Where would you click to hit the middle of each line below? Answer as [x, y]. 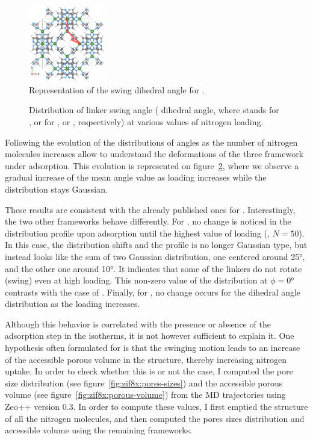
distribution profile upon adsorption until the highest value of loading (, [137, 233]
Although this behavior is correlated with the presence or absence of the [138, 324]
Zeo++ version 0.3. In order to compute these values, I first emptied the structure [156, 407]
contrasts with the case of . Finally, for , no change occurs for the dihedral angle [153, 292]
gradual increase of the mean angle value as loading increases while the [136, 177]
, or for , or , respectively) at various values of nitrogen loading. [146, 121]
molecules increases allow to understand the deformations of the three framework [154, 154]
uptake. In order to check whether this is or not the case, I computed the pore [149, 371]
